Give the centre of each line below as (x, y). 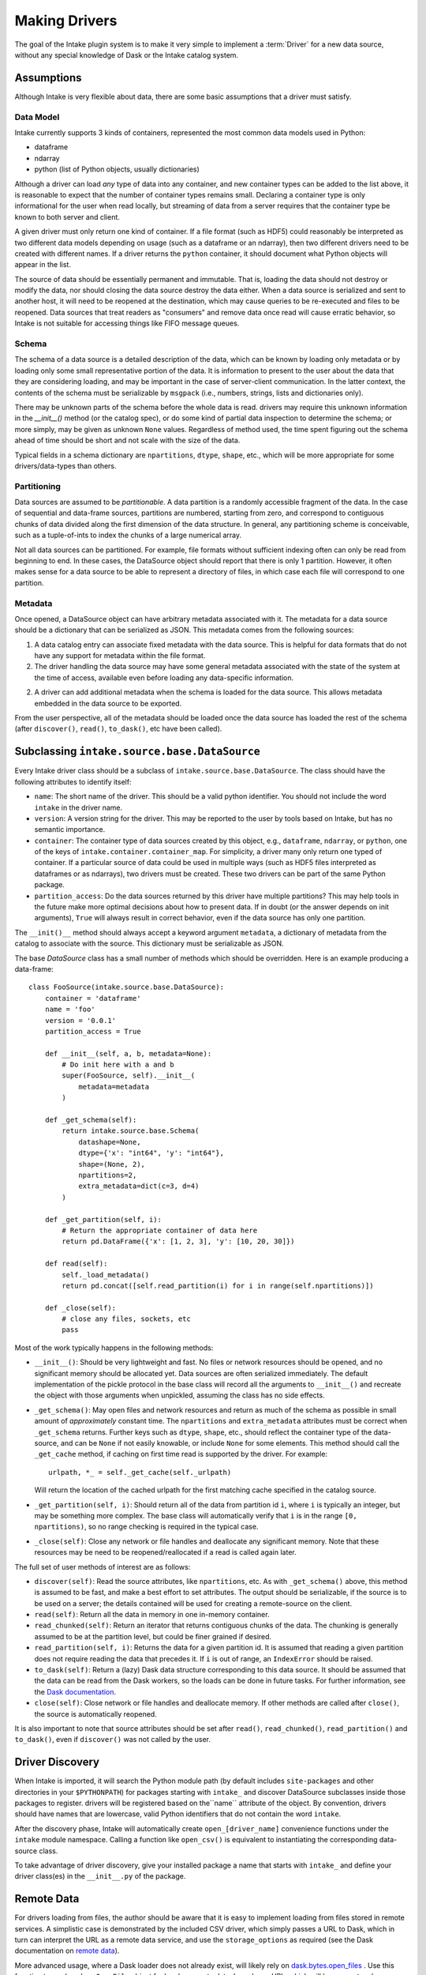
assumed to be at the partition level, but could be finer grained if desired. (153, 1636)
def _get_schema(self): (91, 1120)
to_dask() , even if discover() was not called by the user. (113, 1740)
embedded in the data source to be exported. (108, 703)
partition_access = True (93, 1031)
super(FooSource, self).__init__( (129, 1076)
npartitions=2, (108, 1175)
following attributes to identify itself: (73, 781)
